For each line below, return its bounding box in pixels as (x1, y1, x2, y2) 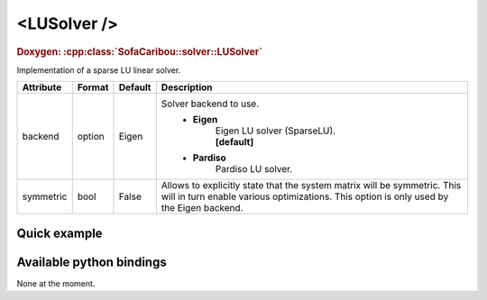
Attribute (22, 81, 62, 94)
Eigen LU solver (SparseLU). (215, 124, 336, 137)
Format (77, 81, 109, 94)
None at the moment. (16, 277, 96, 288)
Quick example (16, 225, 103, 241)
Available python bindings (16, 254, 167, 269)
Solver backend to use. (161, 97, 260, 110)
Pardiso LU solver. (215, 163, 293, 176)
